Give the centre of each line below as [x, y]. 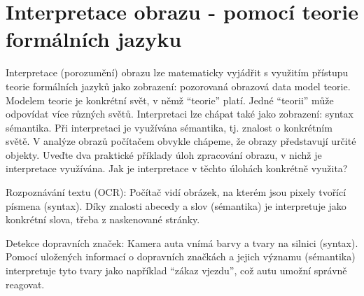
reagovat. [25, 284]
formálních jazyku [94, 39]
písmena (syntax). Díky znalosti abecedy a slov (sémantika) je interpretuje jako [176, 205]
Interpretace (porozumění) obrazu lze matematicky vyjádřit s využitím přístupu [177, 72]
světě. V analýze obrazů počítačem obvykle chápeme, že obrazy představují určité [181, 141]
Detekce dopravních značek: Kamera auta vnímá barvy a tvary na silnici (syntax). [182, 242]
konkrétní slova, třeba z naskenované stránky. [103, 219]
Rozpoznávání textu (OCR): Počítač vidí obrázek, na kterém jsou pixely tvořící [176, 192]
